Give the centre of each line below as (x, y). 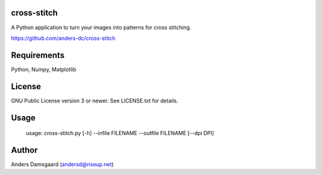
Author (24, 150)
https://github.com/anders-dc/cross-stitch (63, 38)
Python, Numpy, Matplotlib (44, 69)
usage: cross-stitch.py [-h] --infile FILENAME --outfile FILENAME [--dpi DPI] (120, 133)
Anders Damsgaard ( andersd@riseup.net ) (62, 164)
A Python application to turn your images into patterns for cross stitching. (101, 27)
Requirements (38, 55)
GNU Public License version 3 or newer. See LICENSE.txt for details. (95, 101)
